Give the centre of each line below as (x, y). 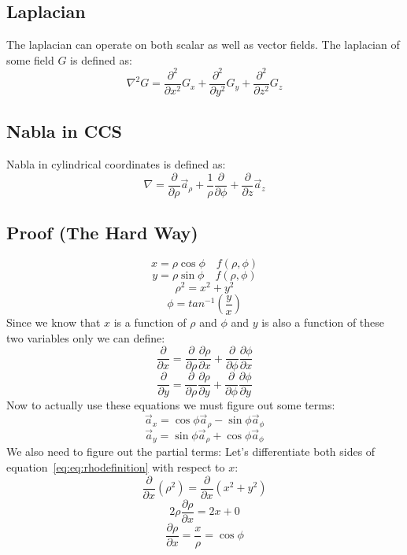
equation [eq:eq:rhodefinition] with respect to (116, 466)
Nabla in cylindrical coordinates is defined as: (116, 164)
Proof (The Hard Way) (102, 233)
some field (30, 59)
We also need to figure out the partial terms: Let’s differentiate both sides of (191, 451)
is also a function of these (323, 322)
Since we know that (54, 322)
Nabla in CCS (65, 131)
